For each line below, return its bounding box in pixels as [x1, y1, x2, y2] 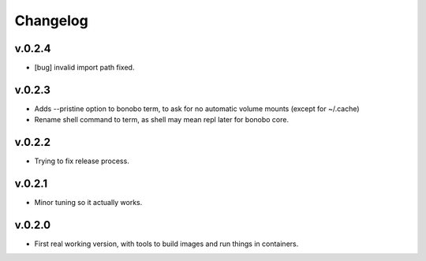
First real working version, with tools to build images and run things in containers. [34, 239, 299, 248]
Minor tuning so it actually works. [34, 198, 143, 207]
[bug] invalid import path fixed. [34, 63, 135, 73]
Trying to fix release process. [34, 156, 129, 166]
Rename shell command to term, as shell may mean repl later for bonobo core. [34, 115, 290, 125]
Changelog [14, 12, 88, 29]
